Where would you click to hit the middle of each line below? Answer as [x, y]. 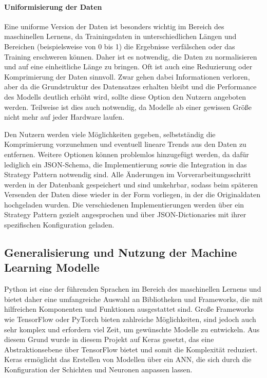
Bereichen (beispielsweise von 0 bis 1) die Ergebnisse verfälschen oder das [120, 46]
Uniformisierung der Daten [53, 6]
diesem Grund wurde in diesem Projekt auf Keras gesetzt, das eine [109, 339]
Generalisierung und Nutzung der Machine [121, 252]
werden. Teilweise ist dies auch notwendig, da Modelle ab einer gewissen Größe [128, 107]
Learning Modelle [52, 267]
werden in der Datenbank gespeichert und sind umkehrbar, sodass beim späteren [131, 184]
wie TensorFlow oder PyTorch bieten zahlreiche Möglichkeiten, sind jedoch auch [130, 319]
